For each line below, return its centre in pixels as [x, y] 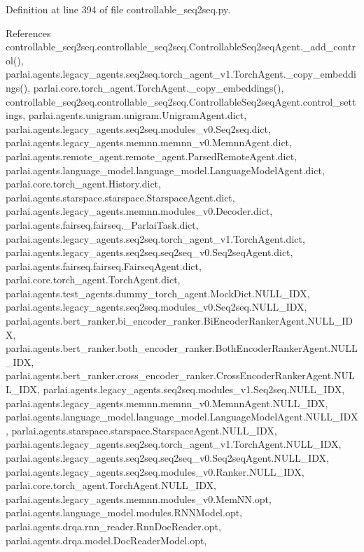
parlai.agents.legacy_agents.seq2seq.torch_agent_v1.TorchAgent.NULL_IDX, [174, 444]
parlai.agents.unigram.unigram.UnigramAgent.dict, [138, 115]
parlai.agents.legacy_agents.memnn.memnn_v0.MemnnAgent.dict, [149, 142]
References [28, 33]
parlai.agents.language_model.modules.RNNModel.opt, [124, 512]
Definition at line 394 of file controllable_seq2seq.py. [118, 9]
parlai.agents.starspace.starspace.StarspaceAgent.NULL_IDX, [144, 430]
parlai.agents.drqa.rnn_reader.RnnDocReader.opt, [113, 526]
